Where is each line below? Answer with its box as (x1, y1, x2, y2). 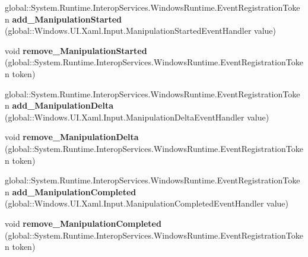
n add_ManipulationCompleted (5, 185, 136, 198)
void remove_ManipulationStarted (5, 44, 147, 56)
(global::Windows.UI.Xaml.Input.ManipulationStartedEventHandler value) (5, 24, 277, 37)
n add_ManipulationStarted (5, 12, 122, 25)
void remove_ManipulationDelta (5, 131, 139, 143)
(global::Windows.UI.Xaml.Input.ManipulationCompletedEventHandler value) (5, 197, 288, 210)
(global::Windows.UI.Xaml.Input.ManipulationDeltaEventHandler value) (5, 110, 269, 123)
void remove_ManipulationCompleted (5, 217, 161, 229)
